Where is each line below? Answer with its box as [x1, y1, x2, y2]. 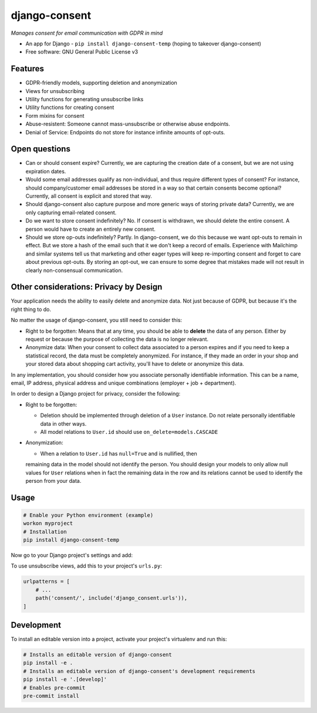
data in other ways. [40, 420, 87, 427]
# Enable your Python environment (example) [23, 512, 154, 518]
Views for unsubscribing [25, 87, 85, 94]
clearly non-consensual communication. [25, 267, 123, 274]
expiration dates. [25, 168, 66, 175]
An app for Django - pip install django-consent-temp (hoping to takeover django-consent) [25, 40, 261, 47]
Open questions [11, 144, 70, 154]
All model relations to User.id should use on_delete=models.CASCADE [40, 428, 218, 435]
